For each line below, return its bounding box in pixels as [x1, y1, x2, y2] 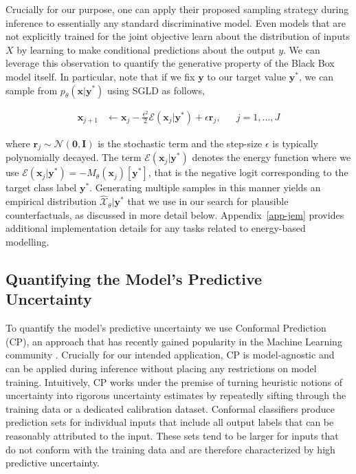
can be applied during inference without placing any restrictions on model [5, 361, 317, 376]
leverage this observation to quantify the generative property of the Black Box [5, 56, 335, 70]
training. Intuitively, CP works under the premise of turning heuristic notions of [5, 374, 343, 389]
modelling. [5, 235, 49, 249]
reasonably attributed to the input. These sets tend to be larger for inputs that [5, 428, 339, 442]
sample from [5, 83, 58, 97]
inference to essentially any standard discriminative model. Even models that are [5, 15, 346, 30]
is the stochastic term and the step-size [98, 136, 263, 150]
